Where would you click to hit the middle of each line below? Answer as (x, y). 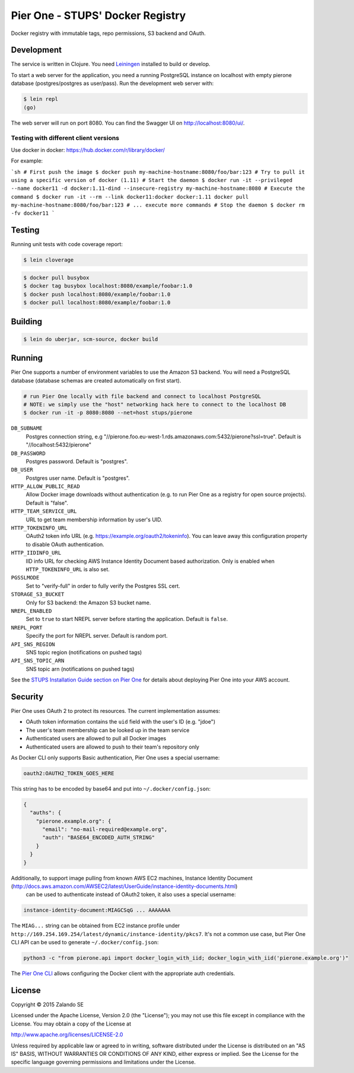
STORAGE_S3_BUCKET (38, 594)
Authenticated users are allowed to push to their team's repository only (113, 747)
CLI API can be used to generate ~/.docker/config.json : (85, 943)
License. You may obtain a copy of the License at (71, 1024)
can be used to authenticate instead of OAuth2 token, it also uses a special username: (131, 894)
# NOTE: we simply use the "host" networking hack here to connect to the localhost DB (155, 404)
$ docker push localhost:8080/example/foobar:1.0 (97, 294)
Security (27, 697)
